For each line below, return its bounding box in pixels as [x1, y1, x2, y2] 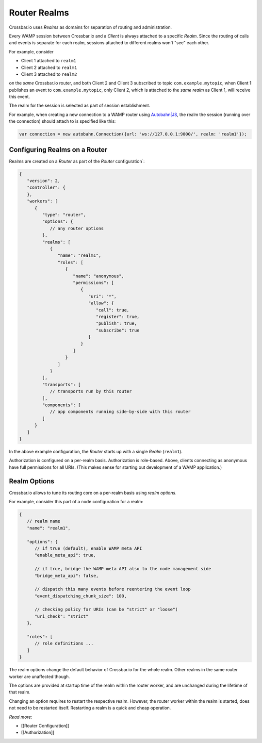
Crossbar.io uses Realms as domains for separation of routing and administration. [9, 24, 172, 30]
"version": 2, [27, 178, 61, 184]
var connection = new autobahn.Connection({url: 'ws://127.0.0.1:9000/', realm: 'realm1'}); [19, 132, 247, 137]
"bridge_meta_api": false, [34, 573, 99, 578]
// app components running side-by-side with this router [49, 409, 191, 414]
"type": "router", [42, 212, 86, 218]
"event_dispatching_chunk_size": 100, [34, 593, 127, 599]
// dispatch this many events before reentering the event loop [34, 586, 191, 592]
